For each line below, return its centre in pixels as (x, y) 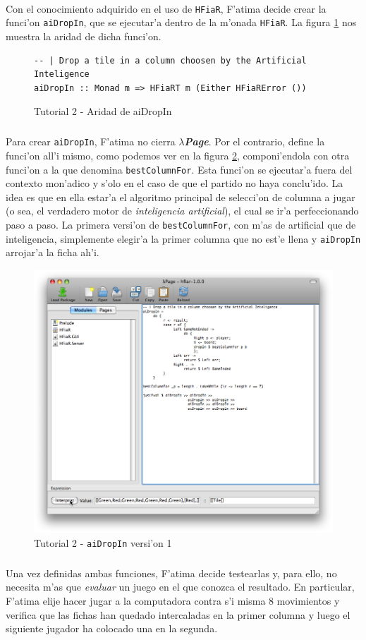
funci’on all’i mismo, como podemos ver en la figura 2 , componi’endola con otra (178, 155)
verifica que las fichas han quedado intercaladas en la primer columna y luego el (178, 614)
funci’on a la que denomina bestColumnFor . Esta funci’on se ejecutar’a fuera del (179, 169)
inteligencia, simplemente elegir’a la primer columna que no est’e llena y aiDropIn (183, 238)
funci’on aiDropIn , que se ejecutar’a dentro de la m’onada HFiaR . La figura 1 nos (181, 22)
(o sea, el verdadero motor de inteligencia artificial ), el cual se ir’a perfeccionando (182, 211)
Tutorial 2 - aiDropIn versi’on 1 (103, 542)
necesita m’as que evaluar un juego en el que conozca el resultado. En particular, (180, 587)
